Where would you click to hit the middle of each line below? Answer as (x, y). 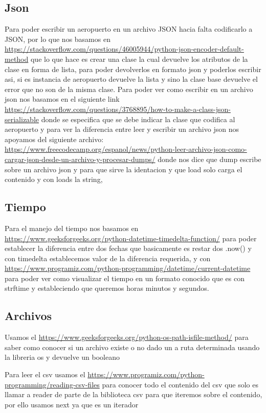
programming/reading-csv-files (52, 384)
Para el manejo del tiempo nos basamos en (72, 228)
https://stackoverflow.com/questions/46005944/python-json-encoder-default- (124, 49)
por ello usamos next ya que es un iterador (72, 404)
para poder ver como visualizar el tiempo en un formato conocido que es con (125, 278)
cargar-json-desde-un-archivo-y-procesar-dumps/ (80, 159)
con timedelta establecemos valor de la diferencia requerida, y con (108, 258)
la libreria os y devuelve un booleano (62, 357)
